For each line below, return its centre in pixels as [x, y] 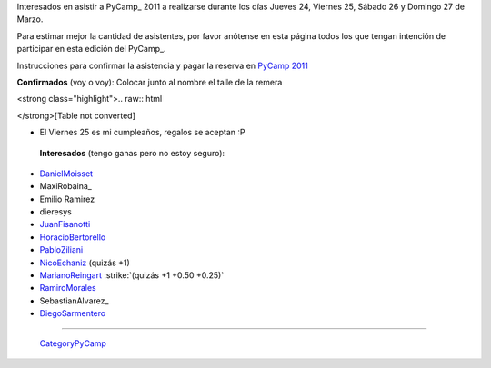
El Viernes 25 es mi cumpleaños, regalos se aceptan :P [142, 133]
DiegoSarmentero [73, 313]
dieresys [55, 212]
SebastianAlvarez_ [74, 301]
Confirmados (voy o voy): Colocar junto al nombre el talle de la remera [150, 82]
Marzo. [30, 19]
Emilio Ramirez [67, 199]
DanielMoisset [66, 174]
